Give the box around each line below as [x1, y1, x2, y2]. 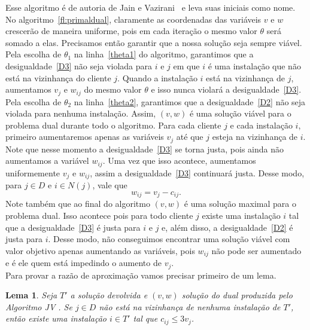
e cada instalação [230, 118, 293, 131]
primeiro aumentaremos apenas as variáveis [5, 130, 164, 143]
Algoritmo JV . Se [5, 300, 72, 313]
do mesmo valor [84, 83, 142, 96]
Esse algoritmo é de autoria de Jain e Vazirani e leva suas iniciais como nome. [5, 1, 296, 13]
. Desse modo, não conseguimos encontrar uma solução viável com [48, 233, 290, 245]
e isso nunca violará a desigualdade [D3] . [151, 83, 302, 96]
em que [173, 59, 200, 72]
